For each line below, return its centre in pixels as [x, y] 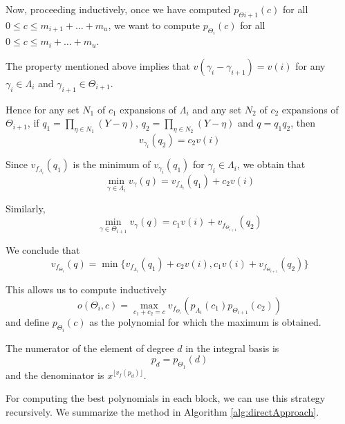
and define [28, 322]
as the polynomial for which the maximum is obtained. [205, 322]
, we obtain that [271, 164]
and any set [217, 109]
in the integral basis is [232, 348]
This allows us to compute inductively [86, 289]
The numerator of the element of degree [90, 348]
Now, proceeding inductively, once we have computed [118, 9]
